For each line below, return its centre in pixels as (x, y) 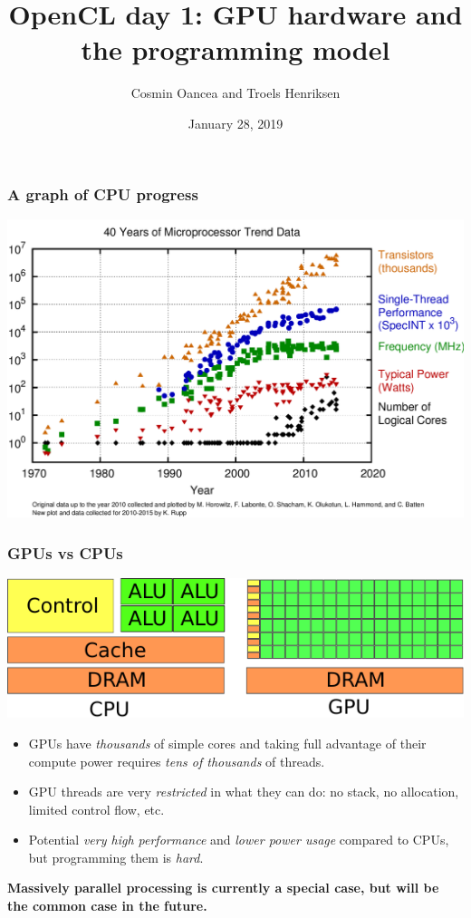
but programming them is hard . (116, 857)
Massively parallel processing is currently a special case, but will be (223, 888)
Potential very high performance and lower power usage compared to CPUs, (239, 840)
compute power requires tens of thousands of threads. (177, 761)
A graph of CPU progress (103, 193)
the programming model (235, 49)
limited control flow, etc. (96, 809)
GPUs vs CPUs (65, 552)
